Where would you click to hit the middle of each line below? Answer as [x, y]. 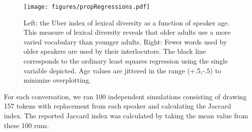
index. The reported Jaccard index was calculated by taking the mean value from [126, 115]
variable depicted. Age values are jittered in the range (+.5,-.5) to [123, 70]
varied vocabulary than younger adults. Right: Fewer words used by [125, 41]
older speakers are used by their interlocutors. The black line [115, 51]
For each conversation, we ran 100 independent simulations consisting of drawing [125, 96]
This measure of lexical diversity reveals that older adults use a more [127, 32]
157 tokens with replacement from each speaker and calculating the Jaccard [118, 106]
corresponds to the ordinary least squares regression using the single [126, 61]
